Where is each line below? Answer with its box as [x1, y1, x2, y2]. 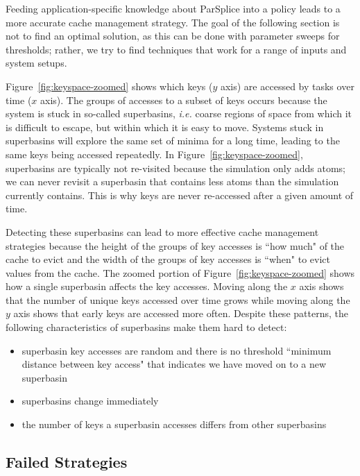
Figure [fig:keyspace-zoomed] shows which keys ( [6, 78, 213, 93]
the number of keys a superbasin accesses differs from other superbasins [22, 417, 327, 432]
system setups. [6, 56, 67, 70]
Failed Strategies [6, 451, 128, 473]
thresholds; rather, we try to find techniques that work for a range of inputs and [6, 42, 347, 56]
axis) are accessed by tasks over [220, 78, 354, 93]
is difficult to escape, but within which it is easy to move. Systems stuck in [6, 119, 324, 134]
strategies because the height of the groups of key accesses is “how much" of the [6, 238, 345, 253]
